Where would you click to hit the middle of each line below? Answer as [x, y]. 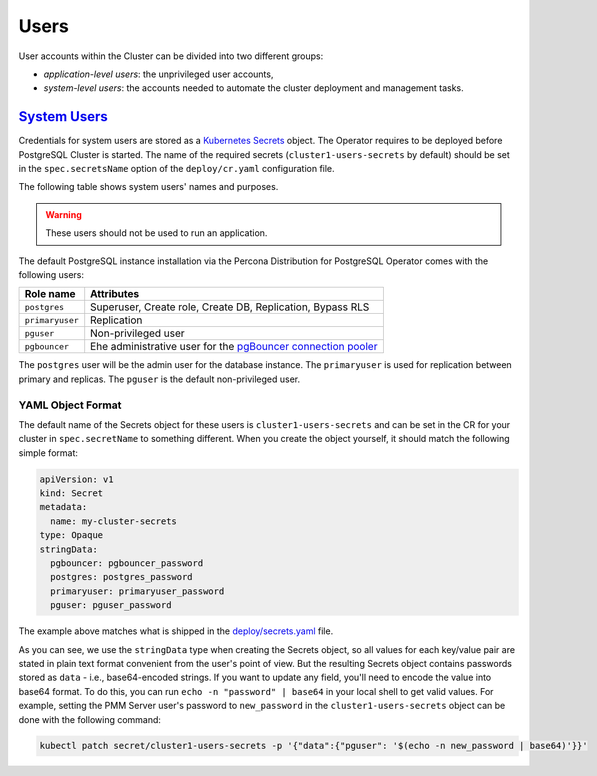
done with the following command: [90, 719]
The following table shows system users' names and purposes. [148, 187]
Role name [50, 294]
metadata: [63, 507]
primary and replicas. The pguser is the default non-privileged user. [159, 379]
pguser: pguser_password [111, 605]
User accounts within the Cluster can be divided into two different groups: [171, 56]
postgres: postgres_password [122, 577]
